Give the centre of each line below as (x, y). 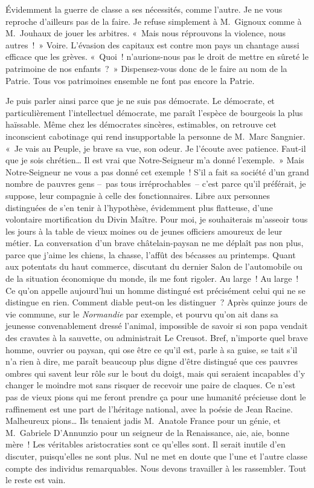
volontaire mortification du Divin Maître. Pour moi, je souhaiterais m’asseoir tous (157, 219)
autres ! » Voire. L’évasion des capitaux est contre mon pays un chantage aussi (152, 44)
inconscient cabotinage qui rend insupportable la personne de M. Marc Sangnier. (155, 136)
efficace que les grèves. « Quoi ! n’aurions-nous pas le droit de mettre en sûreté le (157, 57)
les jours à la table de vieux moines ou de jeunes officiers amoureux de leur (144, 231)
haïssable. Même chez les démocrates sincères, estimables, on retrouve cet (141, 124)
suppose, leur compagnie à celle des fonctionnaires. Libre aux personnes (138, 195)
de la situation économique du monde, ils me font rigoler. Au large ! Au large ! (152, 278)
